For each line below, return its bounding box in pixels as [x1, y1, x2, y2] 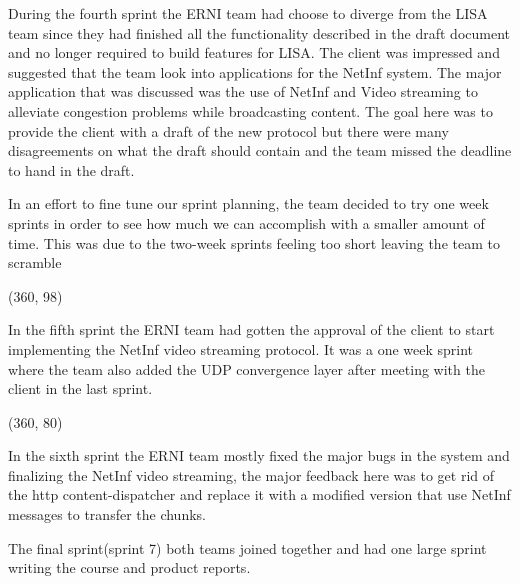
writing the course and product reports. [8, 557, 251, 578]
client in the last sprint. [8, 378, 153, 399]
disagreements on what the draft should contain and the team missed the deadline [8, 140, 512, 161]
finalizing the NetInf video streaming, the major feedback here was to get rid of [8, 464, 495, 485]
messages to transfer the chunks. [8, 504, 206, 525]
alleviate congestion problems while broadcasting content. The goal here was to [8, 100, 493, 121]
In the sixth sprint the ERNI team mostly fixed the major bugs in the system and [8, 445, 510, 466]
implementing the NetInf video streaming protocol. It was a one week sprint [8, 338, 474, 359]
